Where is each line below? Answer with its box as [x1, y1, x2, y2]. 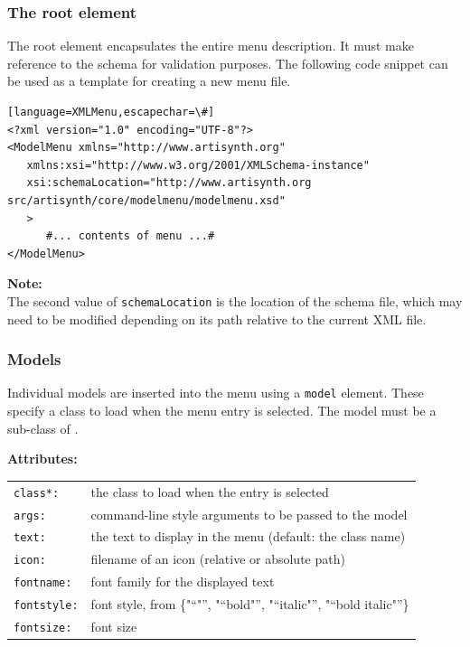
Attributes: [7, 449, 78, 468]
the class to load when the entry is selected [90, 482, 329, 501]
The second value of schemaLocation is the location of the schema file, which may [7, 291, 463, 310]
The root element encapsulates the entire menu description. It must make [7, 36, 414, 55]
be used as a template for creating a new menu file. [7, 71, 291, 90]
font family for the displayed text [90, 572, 275, 591]
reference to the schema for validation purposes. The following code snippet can [7, 53, 448, 72]
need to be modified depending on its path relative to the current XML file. [7, 309, 427, 328]
